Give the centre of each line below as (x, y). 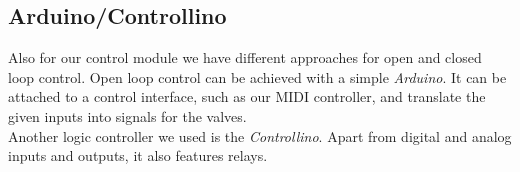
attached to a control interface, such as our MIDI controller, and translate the (247, 96)
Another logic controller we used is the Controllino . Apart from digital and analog (260, 135)
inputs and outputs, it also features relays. (138, 155)
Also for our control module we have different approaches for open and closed (245, 57)
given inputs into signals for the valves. (127, 115)
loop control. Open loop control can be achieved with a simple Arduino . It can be (257, 76)
